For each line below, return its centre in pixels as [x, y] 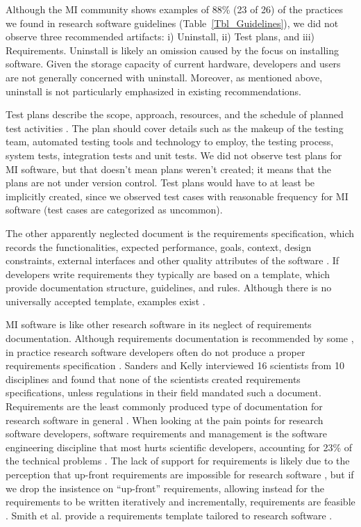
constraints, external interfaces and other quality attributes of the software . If [173, 260]
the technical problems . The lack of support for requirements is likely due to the [178, 461]
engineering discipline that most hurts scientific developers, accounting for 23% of [179, 447]
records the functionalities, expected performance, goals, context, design [159, 246]
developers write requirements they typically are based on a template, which [168, 274]
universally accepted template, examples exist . [106, 301]
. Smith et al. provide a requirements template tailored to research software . [169, 515]
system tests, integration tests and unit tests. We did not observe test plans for [174, 155]
